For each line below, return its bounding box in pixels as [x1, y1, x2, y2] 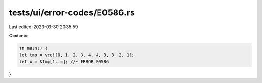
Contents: [9, 33, 29, 38]
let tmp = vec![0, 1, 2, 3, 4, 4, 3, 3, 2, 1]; [19, 52, 134, 58]
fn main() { [19, 46, 48, 51]
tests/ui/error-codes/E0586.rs [9, 7, 135, 18]
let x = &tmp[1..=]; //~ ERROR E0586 [19, 59, 109, 64]
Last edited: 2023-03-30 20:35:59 [9, 24, 78, 30]
